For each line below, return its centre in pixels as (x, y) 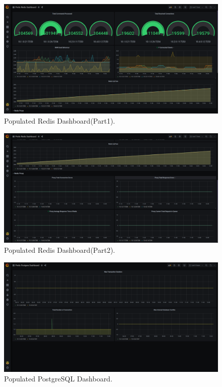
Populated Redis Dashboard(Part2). (60, 250)
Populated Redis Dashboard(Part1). (60, 120)
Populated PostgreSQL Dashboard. (58, 379)
